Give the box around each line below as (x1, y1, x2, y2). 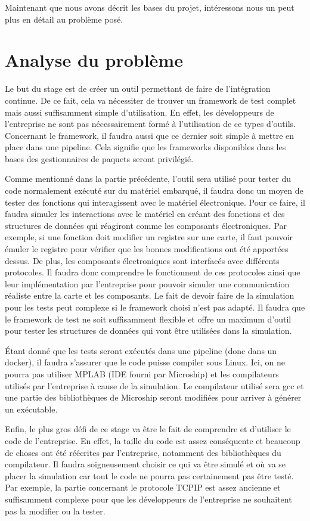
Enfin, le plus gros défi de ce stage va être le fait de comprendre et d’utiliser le (5, 423, 291, 435)
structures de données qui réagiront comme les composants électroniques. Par (5, 219, 287, 231)
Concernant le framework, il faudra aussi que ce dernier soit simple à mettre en (5, 129, 294, 141)
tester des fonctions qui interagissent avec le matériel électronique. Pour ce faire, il (5, 196, 305, 208)
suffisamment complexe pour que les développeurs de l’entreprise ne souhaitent (5, 492, 292, 505)
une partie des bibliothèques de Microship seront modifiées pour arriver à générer (5, 391, 302, 404)
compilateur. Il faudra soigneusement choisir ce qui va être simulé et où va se (5, 458, 286, 470)
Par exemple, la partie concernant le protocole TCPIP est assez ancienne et (5, 481, 281, 494)
